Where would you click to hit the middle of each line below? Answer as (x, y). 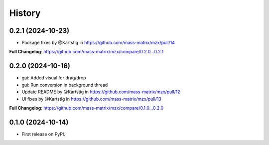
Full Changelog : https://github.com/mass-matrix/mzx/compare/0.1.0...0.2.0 (86, 108)
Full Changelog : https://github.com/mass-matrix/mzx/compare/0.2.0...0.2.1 (86, 52)
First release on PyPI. (44, 134)
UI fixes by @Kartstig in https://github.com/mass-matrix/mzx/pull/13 (92, 99)
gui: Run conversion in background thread (65, 85)
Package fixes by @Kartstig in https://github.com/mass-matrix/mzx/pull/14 (98, 43)
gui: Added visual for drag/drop (54, 78)
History (25, 13)
